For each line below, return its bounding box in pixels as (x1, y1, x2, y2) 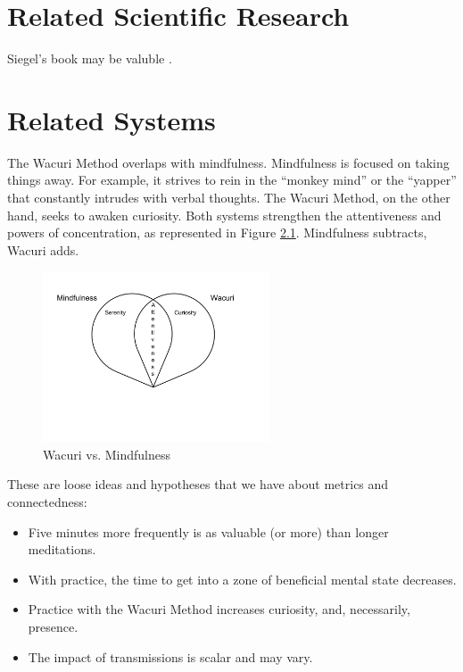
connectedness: (7, 492, 87, 510)
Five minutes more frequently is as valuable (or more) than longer (28, 522, 389, 541)
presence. (28, 617, 79, 635)
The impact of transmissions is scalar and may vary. (28, 647, 313, 666)
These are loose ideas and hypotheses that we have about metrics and (7, 475, 389, 494)
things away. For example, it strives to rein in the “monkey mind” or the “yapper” (7, 170, 457, 189)
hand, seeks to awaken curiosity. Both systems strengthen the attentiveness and (7, 205, 442, 224)
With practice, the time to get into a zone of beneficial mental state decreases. (28, 569, 457, 588)
